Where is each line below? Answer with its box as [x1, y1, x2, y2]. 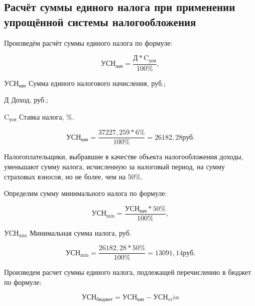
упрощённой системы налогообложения [4, 14, 196, 29]
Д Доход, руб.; [4, 94, 48, 105]
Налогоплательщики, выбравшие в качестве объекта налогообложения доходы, [4, 151, 243, 162]
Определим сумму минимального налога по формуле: [4, 188, 167, 198]
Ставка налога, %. [19, 111, 74, 122]
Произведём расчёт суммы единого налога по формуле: [4, 37, 173, 48]
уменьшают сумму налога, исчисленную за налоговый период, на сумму [4, 161, 225, 171]
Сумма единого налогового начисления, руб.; [28, 77, 166, 88]
